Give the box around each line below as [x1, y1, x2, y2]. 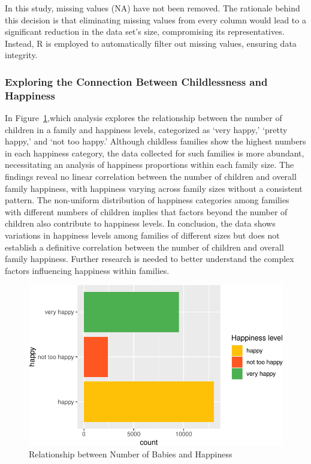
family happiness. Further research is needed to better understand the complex [5, 252, 294, 265]
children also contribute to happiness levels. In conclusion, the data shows [5, 217, 276, 230]
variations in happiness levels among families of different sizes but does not [5, 229, 280, 242]
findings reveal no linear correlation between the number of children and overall [5, 170, 297, 183]
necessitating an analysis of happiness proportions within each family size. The [5, 158, 294, 171]
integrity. [5, 49, 38, 61]
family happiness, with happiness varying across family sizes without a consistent [5, 182, 303, 194]
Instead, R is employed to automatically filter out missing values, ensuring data [5, 37, 297, 49]
